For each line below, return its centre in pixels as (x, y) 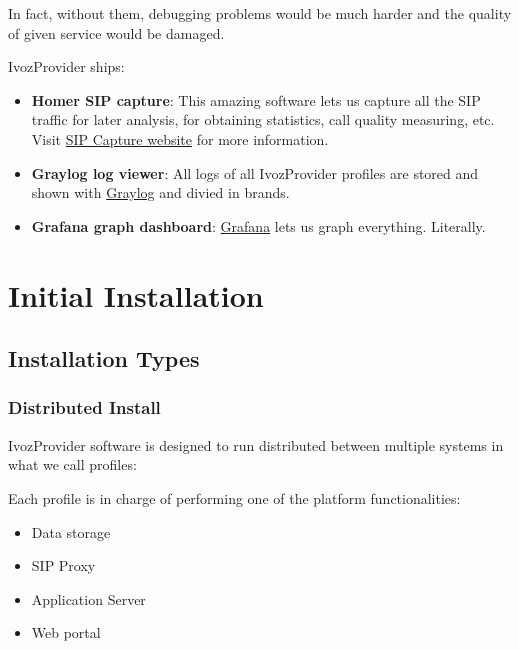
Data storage (71, 531)
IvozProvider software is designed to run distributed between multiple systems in (256, 444)
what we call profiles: (72, 464)
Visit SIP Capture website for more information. (180, 138)
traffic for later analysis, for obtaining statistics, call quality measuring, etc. (263, 119)
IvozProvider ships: (66, 66)
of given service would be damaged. (116, 32)
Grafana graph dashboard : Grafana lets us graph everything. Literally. (258, 225)
